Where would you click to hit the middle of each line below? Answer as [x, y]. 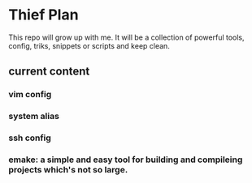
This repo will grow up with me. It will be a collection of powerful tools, [127, 37]
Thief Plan [43, 15]
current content [49, 72]
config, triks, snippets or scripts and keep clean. [89, 45]
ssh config [30, 138]
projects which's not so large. [68, 170]
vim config [30, 95]
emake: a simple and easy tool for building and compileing [126, 160]
